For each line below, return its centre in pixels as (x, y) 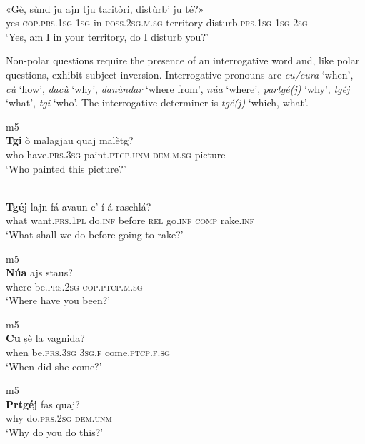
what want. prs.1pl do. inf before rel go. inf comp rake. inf (130, 220)
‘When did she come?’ (54, 366)
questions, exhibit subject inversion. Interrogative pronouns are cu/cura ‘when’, (180, 74)
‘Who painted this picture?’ (66, 168)
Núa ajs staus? (39, 272)
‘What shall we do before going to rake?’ (95, 234)
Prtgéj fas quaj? (43, 404)
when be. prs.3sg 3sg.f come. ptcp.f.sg (88, 352)
